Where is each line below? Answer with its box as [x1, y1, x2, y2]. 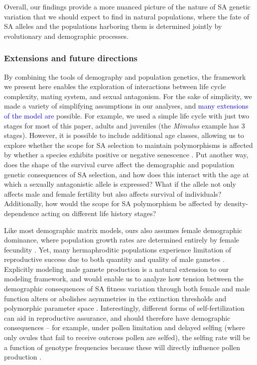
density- [224, 198, 248, 209]
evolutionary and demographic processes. [4, 30, 129, 41]
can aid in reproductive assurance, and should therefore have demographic [4, 312, 231, 323]
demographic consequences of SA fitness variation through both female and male [4, 283, 250, 294]
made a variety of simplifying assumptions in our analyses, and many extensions [4, 101, 249, 111]
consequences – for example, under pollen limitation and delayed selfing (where [4, 322, 245, 333]
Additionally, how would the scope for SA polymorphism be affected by [4, 198, 222, 209]
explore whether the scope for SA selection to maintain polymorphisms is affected [4, 139, 253, 150]
